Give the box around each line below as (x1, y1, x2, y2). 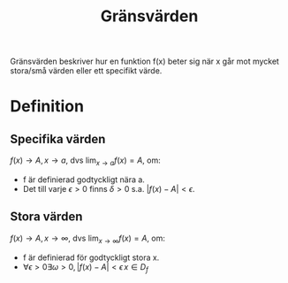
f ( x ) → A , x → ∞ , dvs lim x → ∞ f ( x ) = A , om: (10, 233, 166, 245)
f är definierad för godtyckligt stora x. (22, 252, 160, 263)
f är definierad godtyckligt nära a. (22, 174, 145, 185)
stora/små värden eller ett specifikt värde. (10, 65, 163, 76)
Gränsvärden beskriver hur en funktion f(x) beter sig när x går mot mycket (10, 56, 279, 67)
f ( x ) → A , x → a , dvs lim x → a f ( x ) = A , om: (10, 155, 162, 167)
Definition (10, 96, 85, 117)
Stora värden (10, 210, 83, 225)
